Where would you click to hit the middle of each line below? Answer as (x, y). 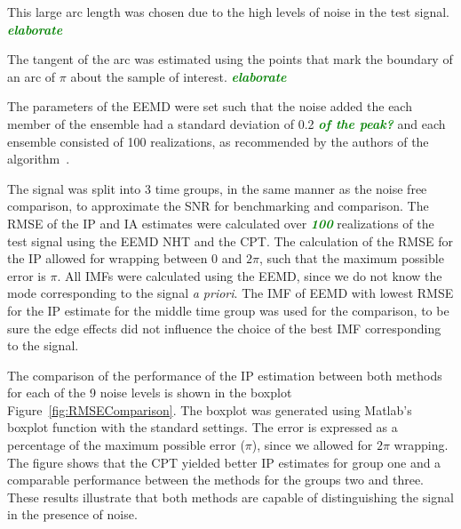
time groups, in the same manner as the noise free (291, 188)
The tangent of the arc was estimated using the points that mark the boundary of (230, 59)
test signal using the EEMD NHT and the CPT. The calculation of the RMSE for (230, 240)
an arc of (32, 76)
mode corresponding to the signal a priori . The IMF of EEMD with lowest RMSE (230, 293)
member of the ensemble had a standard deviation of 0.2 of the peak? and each (227, 123)
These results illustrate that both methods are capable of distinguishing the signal (230, 497)
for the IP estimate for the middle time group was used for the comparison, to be (228, 310)
